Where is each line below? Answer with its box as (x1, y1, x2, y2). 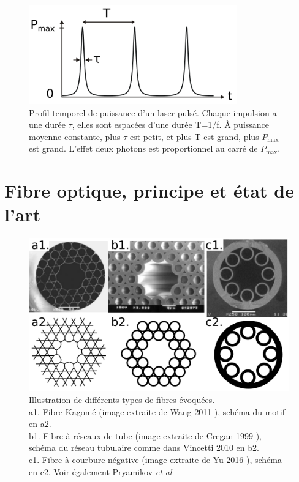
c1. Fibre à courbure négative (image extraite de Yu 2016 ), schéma (29, 453, 282, 466)
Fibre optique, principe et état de (4, 178, 294, 203)
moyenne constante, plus (29, 130, 121, 143)
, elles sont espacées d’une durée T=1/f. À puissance (72, 118, 270, 131)
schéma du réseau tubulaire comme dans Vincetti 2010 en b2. (29, 441, 259, 454)
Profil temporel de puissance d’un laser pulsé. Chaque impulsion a (29, 106, 277, 119)
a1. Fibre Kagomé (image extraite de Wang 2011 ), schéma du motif (29, 405, 285, 418)
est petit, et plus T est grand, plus (129, 130, 259, 143)
